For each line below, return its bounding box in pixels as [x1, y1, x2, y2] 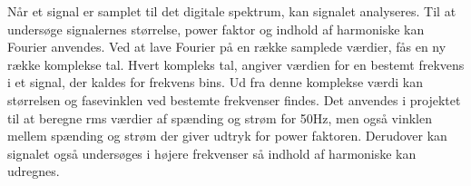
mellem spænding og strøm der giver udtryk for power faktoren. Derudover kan [7, 126, 447, 145]
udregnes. [7, 162, 60, 181]
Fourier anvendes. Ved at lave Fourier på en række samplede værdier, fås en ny [7, 37, 446, 56]
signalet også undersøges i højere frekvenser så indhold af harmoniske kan [7, 143, 417, 162]
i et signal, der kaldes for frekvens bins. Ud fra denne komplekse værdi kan [7, 73, 423, 92]
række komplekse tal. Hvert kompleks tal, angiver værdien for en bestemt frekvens [7, 54, 465, 73]
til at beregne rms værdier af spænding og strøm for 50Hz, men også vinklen [7, 108, 432, 127]
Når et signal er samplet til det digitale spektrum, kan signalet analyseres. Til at [7, 2, 456, 20]
